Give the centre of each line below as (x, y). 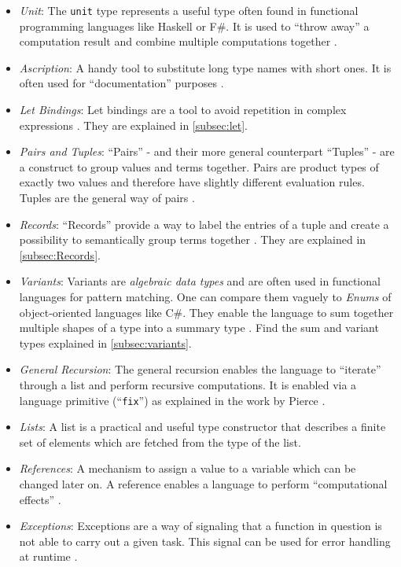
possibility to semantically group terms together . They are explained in (193, 239)
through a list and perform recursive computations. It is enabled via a (188, 384)
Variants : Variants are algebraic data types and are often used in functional (200, 281)
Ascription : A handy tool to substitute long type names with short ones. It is (205, 67)
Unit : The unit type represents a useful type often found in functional (189, 10)
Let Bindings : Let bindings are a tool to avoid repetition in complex (183, 110)
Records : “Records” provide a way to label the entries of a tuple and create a (204, 224)
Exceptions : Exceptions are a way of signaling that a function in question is (200, 526)
